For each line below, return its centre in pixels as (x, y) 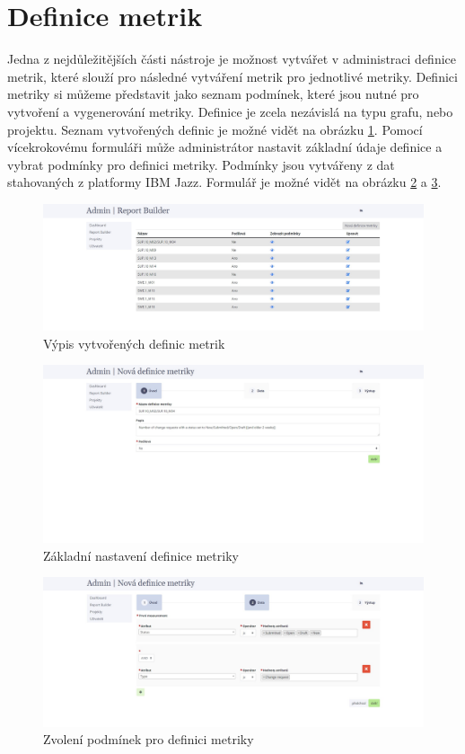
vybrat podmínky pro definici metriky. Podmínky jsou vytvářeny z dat (201, 164)
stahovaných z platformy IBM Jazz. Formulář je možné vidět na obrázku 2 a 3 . (224, 182)
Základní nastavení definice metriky (141, 555)
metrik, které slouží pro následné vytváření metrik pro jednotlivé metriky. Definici (232, 76)
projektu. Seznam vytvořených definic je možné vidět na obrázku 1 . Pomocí (215, 129)
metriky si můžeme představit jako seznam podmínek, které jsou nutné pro (213, 94)
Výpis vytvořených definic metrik (134, 343)
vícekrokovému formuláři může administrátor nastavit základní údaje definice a (225, 147)
